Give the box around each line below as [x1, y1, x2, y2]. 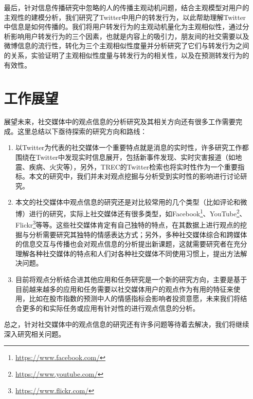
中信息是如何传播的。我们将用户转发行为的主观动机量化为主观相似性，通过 [4, 21, 242, 32]
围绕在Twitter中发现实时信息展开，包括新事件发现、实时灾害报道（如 [15, 152, 235, 162]
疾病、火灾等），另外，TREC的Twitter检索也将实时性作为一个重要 [29, 161, 238, 171]
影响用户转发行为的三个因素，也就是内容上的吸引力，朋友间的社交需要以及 [10, 31, 249, 41]
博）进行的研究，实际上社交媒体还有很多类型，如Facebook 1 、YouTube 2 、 [15, 207, 247, 218]
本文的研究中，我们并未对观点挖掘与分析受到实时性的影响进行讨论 [29, 171, 240, 181]
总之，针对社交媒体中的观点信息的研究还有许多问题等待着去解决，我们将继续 [4, 319, 249, 329]
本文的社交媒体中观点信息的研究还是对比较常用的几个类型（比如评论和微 [15, 197, 247, 207]
